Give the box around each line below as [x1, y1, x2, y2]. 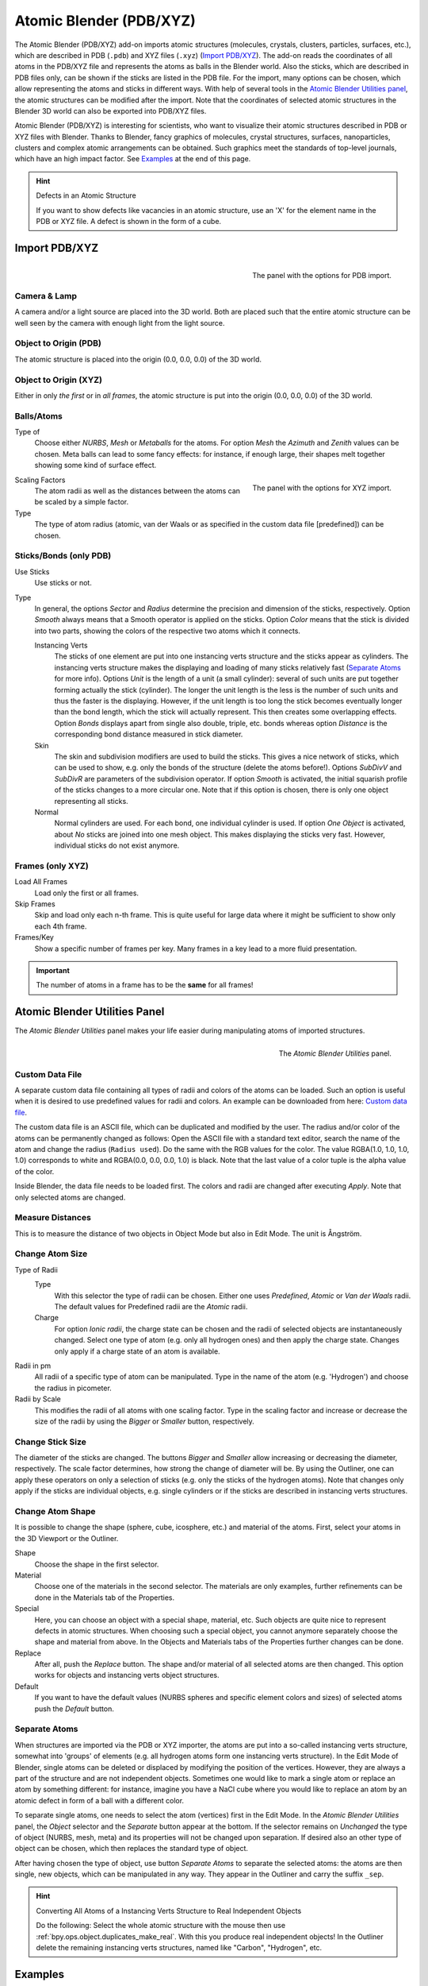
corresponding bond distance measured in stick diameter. [54, 729, 243, 739]
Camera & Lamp [14, 290, 77, 301]
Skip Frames [14, 899, 55, 909]
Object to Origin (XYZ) [14, 374, 103, 385]
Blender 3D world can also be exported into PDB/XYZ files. [14, 106, 207, 115]
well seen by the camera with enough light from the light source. [14, 318, 225, 327]
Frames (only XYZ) [14, 860, 89, 871]
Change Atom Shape [14, 1506, 96, 1517]
